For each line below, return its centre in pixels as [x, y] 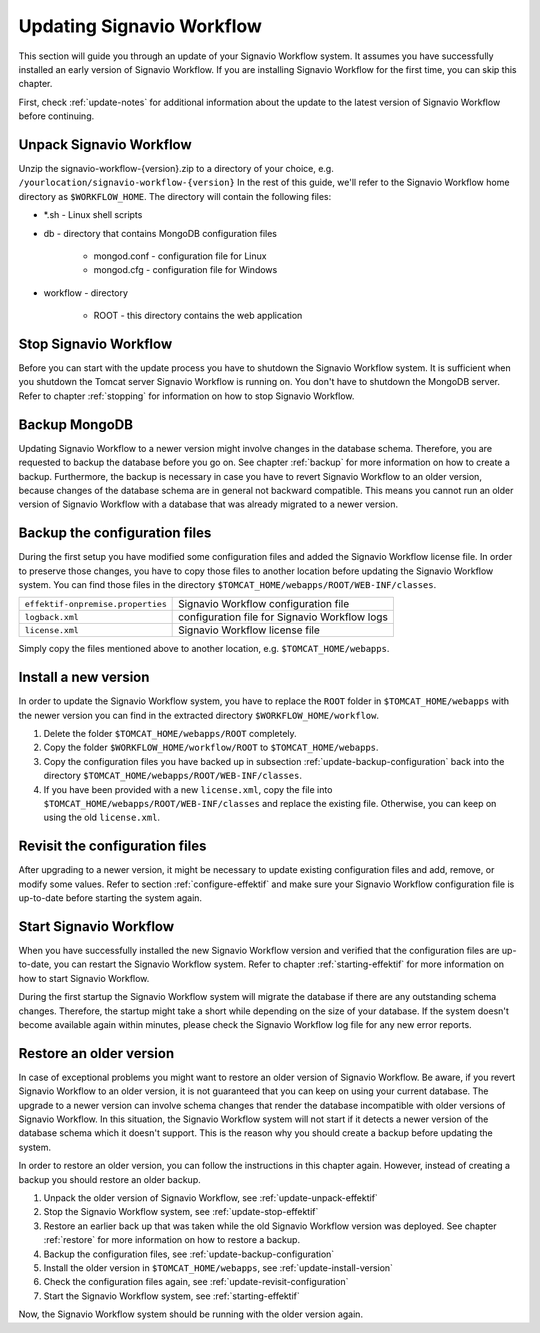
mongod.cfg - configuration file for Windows [185, 270]
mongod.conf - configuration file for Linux [180, 256]
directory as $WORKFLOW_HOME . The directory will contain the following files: [175, 196]
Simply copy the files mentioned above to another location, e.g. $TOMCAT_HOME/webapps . [204, 649]
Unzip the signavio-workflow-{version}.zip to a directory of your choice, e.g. [176, 169]
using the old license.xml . [101, 817]
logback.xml [51, 616]
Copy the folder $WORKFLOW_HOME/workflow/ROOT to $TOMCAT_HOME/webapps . [211, 747]
